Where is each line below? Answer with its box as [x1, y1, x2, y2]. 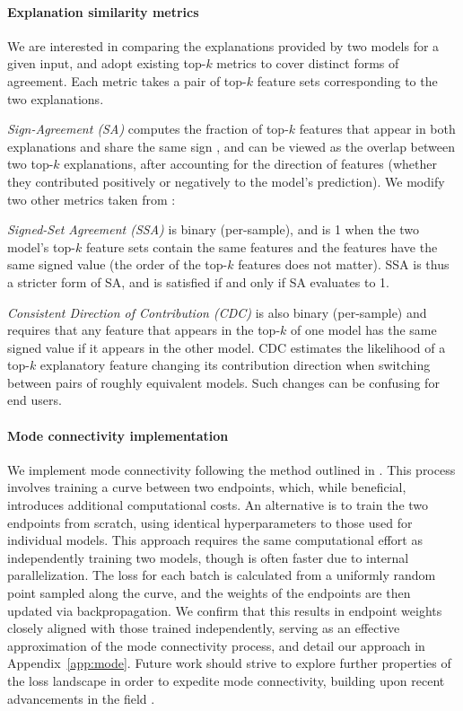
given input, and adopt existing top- [7, 54, 206, 73]
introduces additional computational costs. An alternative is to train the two [7, 496, 429, 514]
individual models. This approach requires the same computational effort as [7, 531, 423, 549]
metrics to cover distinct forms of [216, 54, 399, 73]
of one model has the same [291, 320, 437, 339]
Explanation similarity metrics [7, 2, 199, 21]
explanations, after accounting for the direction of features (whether [64, 154, 438, 173]
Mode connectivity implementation [7, 426, 229, 444]
